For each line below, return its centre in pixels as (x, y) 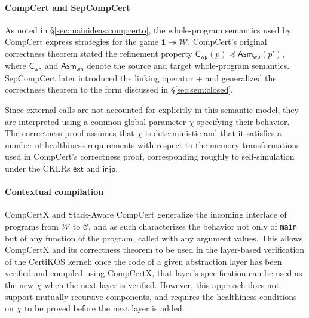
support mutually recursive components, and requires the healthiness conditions (151, 296)
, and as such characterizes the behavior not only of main (193, 226)
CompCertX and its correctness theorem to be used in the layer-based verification (155, 250)
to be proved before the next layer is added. (104, 308)
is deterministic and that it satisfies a (213, 133)
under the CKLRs (38, 168)
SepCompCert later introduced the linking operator (99, 77)
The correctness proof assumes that (70, 133)
